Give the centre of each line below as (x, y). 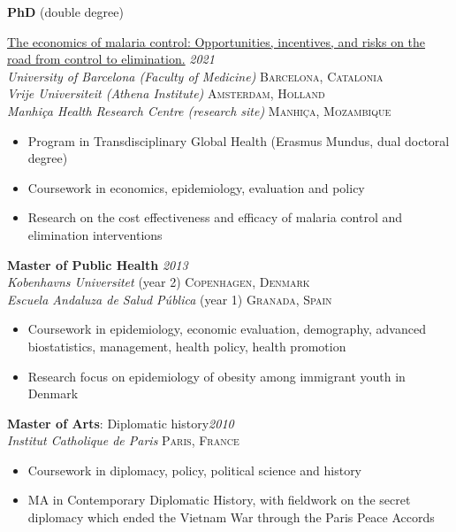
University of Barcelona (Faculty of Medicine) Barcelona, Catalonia (195, 76)
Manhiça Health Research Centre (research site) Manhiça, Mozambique (199, 110)
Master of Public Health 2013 (98, 264)
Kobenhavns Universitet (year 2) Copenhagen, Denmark (159, 282)
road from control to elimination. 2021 (111, 59)
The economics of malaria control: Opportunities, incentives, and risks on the (217, 41)
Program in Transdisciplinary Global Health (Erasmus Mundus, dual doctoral (239, 140)
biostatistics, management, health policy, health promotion (187, 346)
